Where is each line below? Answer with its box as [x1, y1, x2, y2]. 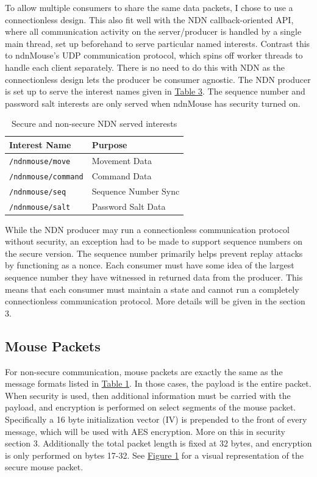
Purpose [91, 138, 127, 151]
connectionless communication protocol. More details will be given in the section [5, 295, 305, 307]
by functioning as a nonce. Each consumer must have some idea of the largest [5, 259, 294, 271]
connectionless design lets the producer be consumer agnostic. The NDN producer [5, 73, 311, 85]
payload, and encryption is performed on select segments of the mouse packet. [5, 401, 296, 414]
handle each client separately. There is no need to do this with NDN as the [5, 60, 285, 73]
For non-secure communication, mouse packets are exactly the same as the [5, 365, 283, 378]
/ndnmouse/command [9, 172, 84, 181]
